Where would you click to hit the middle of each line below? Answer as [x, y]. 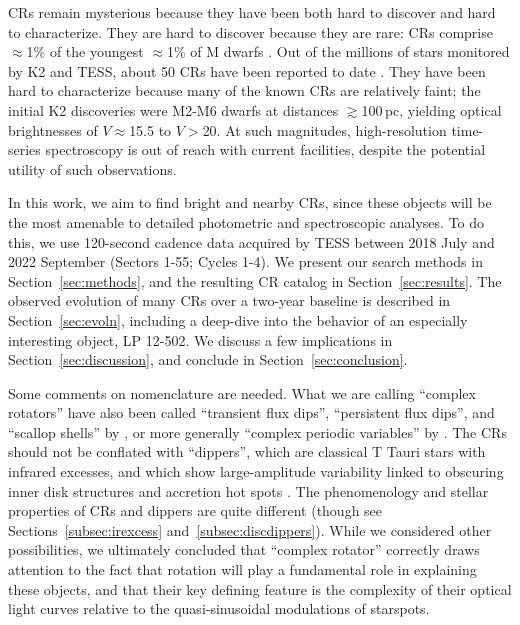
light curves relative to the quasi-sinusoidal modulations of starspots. [219, 608]
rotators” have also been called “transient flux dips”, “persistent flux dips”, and [251, 412]
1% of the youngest [85, 51]
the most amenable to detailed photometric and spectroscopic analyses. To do [246, 221]
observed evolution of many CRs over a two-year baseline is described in [229, 300]
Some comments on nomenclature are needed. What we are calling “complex [242, 392]
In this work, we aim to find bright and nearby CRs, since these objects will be [250, 202]
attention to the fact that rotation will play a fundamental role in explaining [242, 569]
